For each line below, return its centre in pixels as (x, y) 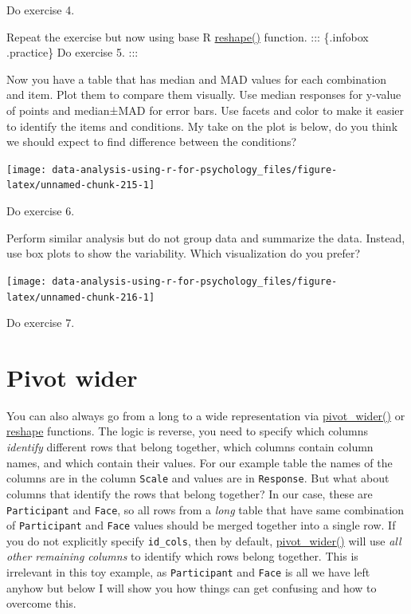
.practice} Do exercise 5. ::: (72, 52)
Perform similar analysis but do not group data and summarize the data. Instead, (206, 237)
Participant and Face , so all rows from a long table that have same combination (205, 509)
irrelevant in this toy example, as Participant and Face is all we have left (188, 572)
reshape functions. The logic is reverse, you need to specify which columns (188, 431)
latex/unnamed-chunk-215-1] (81, 185)
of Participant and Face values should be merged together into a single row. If (201, 525)
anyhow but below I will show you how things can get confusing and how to (192, 587)
